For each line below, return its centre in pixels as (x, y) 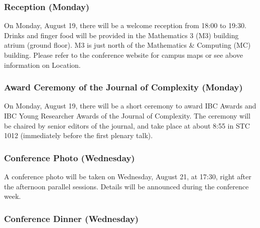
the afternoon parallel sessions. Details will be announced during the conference (126, 186)
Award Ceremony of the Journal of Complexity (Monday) (123, 87)
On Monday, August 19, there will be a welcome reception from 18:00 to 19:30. (125, 25)
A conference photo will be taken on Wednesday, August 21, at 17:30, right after (128, 176)
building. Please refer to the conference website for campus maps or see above (123, 55)
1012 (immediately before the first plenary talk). (79, 135)
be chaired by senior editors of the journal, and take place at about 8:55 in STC (127, 125)
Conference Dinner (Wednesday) (72, 218)
